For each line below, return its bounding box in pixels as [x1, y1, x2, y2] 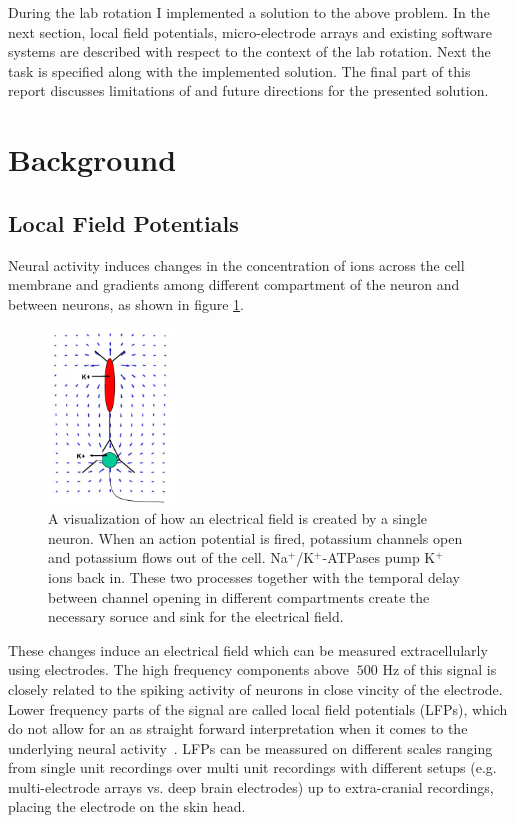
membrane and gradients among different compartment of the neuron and [8, 274, 460, 295]
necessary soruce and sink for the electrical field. [48, 606, 344, 627]
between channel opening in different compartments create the [48, 586, 430, 607]
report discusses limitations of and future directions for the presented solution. [8, 80, 489, 101]
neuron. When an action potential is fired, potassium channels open [48, 527, 463, 548]
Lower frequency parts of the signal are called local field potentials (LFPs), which [8, 698, 508, 719]
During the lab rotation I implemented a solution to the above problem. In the [8, 2, 490, 22]
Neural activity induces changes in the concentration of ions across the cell [8, 254, 465, 275]
